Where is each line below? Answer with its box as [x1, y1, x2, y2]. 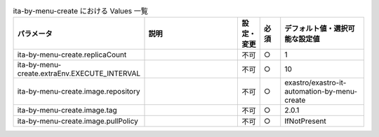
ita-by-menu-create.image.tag [17, 106, 117, 115]
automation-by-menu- [284, 87, 358, 96]
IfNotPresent [284, 116, 326, 126]
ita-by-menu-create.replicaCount [17, 50, 127, 59]
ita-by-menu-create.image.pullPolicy [17, 116, 138, 126]
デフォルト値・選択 [284, 24, 348, 34]
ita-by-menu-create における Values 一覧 [13, 6, 149, 16]
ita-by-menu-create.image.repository [17, 87, 140, 96]
